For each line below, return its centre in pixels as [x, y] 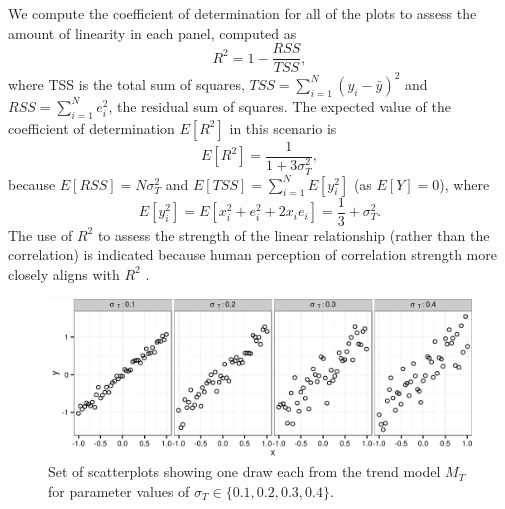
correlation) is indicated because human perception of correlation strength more [252, 254]
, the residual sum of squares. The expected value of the [279, 105]
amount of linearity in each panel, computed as [152, 32]
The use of [40, 234]
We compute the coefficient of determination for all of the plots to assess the [242, 13]
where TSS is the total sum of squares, [126, 83]
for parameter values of [119, 490]
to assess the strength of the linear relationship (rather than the [293, 234]
